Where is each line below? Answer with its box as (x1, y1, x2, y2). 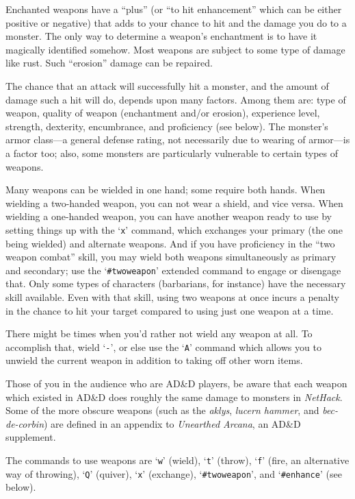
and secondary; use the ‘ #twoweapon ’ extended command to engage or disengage (5, 263, 341, 277)
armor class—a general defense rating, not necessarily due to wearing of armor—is (5, 132, 350, 147)
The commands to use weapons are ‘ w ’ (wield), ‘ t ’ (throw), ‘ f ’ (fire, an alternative (5, 453, 350, 467)
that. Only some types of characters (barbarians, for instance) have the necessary (5, 276, 346, 291)
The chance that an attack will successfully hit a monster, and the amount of (5, 78, 329, 93)
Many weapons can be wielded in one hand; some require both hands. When (5, 182, 326, 197)
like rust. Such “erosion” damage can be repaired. (5, 56, 213, 70)
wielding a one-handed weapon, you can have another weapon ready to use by (5, 209, 332, 223)
